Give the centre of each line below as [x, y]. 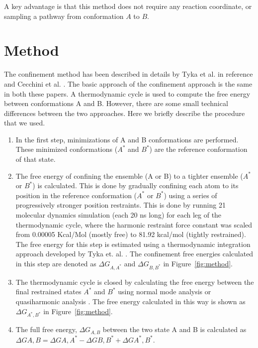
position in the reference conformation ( [76, 195]
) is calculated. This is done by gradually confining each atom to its [135, 185]
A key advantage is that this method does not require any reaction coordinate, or [128, 6]
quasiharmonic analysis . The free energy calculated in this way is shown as [130, 301]
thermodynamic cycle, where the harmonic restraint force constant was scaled [134, 224]
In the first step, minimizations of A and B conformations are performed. [127, 139]
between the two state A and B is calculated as [174, 329]
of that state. [36, 159]
